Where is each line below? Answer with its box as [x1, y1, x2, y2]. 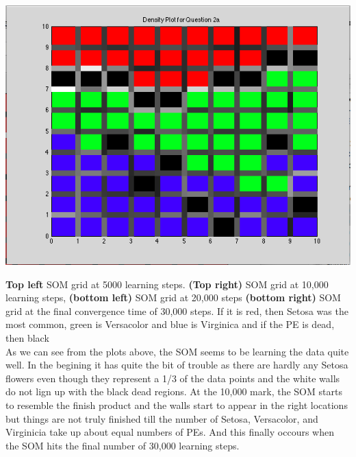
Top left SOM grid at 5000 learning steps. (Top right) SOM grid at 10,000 [5, 277, 329, 291]
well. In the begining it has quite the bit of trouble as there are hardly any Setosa [5, 358, 348, 372]
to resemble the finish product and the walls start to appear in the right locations [5, 397, 348, 412]
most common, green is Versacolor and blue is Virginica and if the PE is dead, [5, 317, 335, 331]
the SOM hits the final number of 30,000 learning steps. [5, 438, 240, 452]
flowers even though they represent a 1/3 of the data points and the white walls [5, 371, 340, 385]
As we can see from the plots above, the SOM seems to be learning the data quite [5, 344, 349, 358]
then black [5, 330, 49, 344]
